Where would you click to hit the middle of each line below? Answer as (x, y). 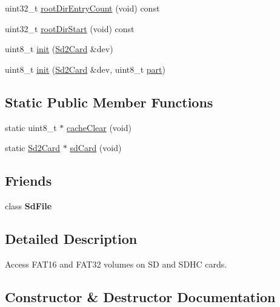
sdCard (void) (96, 148)
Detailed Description (71, 238)
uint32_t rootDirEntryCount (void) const (82, 8)
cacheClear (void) (99, 127)
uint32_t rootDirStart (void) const (70, 28)
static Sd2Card (33, 148)
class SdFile (28, 205)
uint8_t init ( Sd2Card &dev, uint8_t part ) (85, 69)
